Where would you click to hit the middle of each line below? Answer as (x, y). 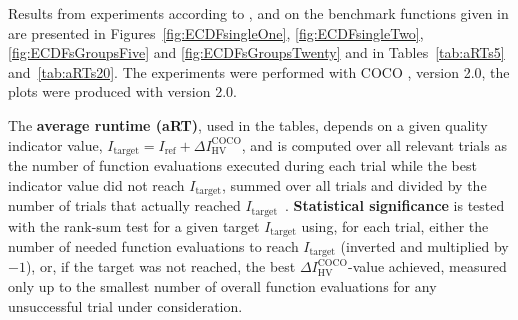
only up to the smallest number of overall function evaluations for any (222, 286)
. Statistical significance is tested (395, 205)
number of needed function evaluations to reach (153, 245)
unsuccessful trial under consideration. (125, 305)
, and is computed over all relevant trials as (374, 144)
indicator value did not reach (96, 184)
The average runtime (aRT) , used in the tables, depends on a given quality (248, 124)
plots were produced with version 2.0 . (122, 91)
